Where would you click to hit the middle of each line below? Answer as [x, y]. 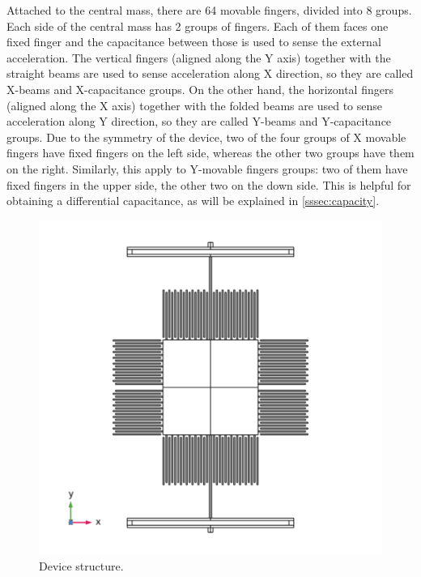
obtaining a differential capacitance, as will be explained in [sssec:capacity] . [193, 201]
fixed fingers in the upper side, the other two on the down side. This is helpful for [209, 184]
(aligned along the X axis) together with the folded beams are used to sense [194, 105]
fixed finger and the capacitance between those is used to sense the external [194, 42]
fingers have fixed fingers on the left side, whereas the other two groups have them [210, 153]
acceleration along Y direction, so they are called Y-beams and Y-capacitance [199, 121]
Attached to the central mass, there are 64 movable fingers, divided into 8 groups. [209, 10]
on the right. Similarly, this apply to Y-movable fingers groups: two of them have [207, 168]
